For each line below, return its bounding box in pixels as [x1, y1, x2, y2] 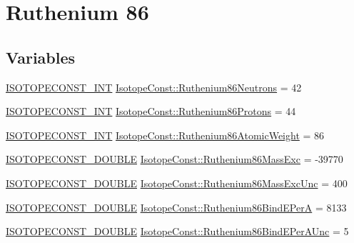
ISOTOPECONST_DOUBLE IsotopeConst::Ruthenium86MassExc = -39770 [6, 152, 343, 167]
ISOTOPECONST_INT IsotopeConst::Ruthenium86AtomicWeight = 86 [6, 127, 325, 142]
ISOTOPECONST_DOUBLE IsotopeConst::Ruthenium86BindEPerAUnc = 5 [6, 224, 349, 239]
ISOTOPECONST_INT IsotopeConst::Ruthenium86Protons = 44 [6, 104, 296, 119]
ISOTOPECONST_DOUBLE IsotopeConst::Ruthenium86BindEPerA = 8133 [6, 199, 347, 214]
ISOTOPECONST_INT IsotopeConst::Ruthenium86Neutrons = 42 [6, 79, 302, 94]
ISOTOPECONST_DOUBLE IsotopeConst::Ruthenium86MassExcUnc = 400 [6, 175, 348, 190]
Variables [6, 46, 76, 68]
